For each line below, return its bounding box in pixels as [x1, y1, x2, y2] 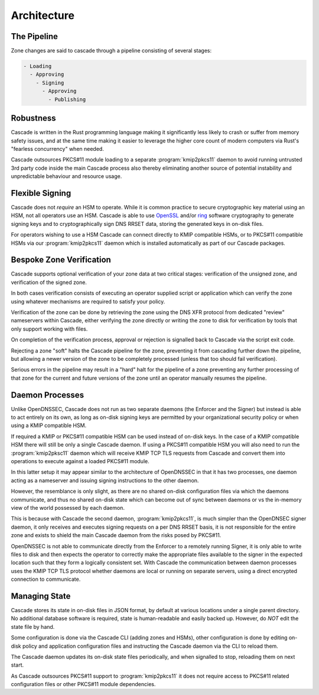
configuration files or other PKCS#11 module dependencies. [11, 681, 156, 688]
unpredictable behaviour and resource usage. [11, 173, 122, 180]
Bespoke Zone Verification [11, 255, 112, 265]
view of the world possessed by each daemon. [11, 504, 125, 511]
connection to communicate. [11, 576, 81, 583]
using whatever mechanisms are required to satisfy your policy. [11, 298, 165, 305]
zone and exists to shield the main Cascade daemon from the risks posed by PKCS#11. [11, 532, 222, 539]
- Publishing [48, 96, 86, 103]
